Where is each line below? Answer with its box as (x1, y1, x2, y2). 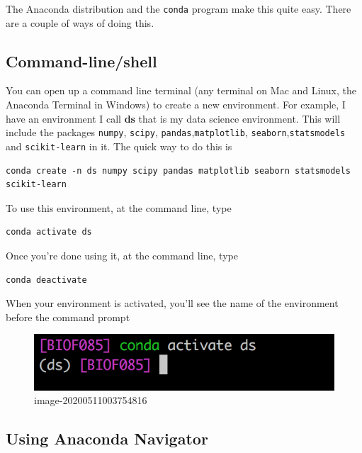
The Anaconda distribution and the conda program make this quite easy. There (6, 1, 351, 16)
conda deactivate (6, 274, 87, 285)
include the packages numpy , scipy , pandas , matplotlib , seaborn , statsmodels (6, 125, 346, 140)
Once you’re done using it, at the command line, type (6, 247, 238, 262)
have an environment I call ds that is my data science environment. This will (6, 111, 341, 125)
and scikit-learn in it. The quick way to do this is (6, 138, 232, 153)
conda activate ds (6, 227, 92, 237)
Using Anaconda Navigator (6, 427, 208, 449)
